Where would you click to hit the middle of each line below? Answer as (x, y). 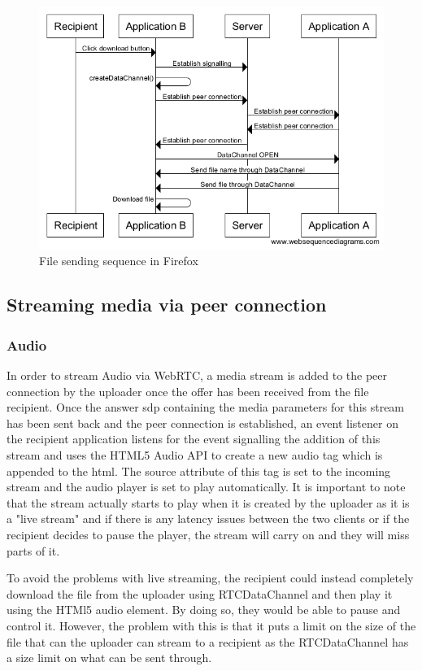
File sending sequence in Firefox (119, 261)
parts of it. (33, 550)
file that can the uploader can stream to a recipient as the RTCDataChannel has (208, 641)
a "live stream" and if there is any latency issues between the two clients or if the (208, 518)
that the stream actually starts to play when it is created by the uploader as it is (208, 502)
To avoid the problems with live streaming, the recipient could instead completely (210, 578)
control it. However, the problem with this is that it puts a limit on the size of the (211, 625)
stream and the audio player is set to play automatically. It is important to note (206, 487)
